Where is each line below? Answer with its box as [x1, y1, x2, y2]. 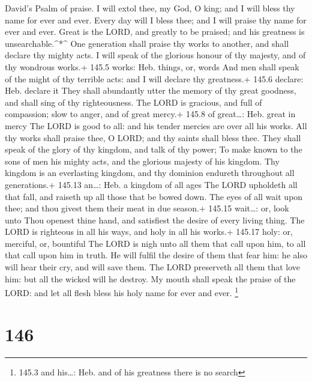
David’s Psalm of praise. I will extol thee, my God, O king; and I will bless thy [5, 2, 295, 14]
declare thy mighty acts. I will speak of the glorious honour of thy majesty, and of [5, 49, 306, 61]
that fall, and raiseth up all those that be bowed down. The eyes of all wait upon [5, 190, 303, 202]
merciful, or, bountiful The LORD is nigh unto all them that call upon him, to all [5, 237, 306, 249]
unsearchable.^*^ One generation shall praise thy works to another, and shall [5, 37, 289, 49]
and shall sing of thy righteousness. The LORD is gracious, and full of [5, 95, 262, 108]
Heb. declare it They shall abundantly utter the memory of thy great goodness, [5, 84, 296, 97]
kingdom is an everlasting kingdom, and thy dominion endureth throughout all [5, 166, 295, 179]
